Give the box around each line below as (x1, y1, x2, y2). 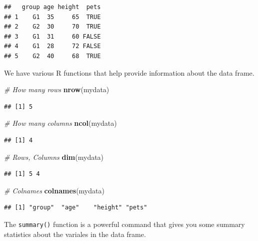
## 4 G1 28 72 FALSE (4, 43, 101, 50)
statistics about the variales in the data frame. (4, 228, 146, 239)
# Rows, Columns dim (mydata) (4, 151, 104, 162)
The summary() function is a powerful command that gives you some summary (4, 218, 245, 229)
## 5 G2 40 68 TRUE (4, 52, 101, 60)
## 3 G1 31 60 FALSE (4, 33, 101, 40)
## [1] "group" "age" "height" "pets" (4, 204, 147, 211)
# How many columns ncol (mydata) (4, 118, 117, 128)
